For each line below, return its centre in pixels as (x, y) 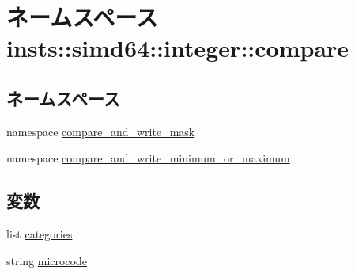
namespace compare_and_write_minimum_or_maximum (148, 158)
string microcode (47, 260)
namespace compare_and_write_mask (101, 131)
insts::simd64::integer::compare (178, 48)
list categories (40, 234)
